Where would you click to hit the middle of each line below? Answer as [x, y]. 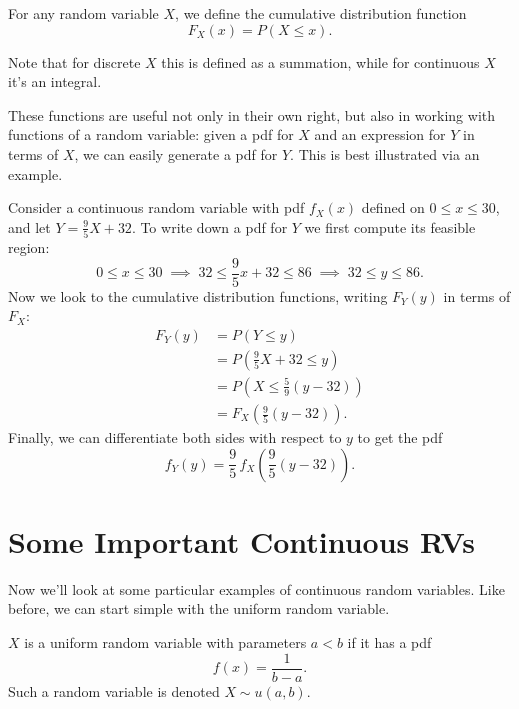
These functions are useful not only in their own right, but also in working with [252, 114]
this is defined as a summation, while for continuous [320, 61]
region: [29, 247]
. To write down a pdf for [209, 226]
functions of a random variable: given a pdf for [151, 134]
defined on [393, 207]
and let [29, 226]
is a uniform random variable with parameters [165, 641]
